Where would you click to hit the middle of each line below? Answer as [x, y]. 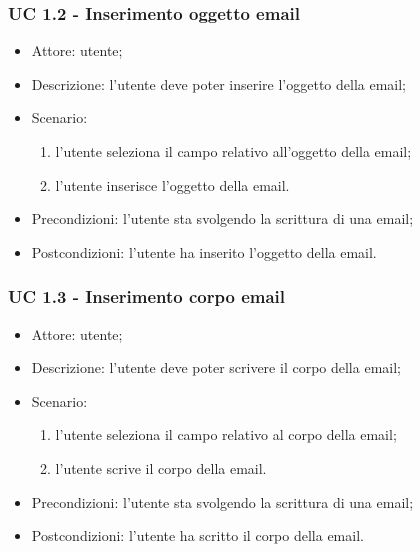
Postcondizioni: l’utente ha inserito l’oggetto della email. [204, 251]
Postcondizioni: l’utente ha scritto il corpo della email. [197, 535]
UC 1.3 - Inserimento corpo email [147, 296]
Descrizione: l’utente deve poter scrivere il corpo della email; [216, 367]
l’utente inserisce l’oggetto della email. [172, 184]
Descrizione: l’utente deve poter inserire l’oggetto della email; [219, 83]
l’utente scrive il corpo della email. [161, 467]
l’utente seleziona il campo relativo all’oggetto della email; [233, 151]
